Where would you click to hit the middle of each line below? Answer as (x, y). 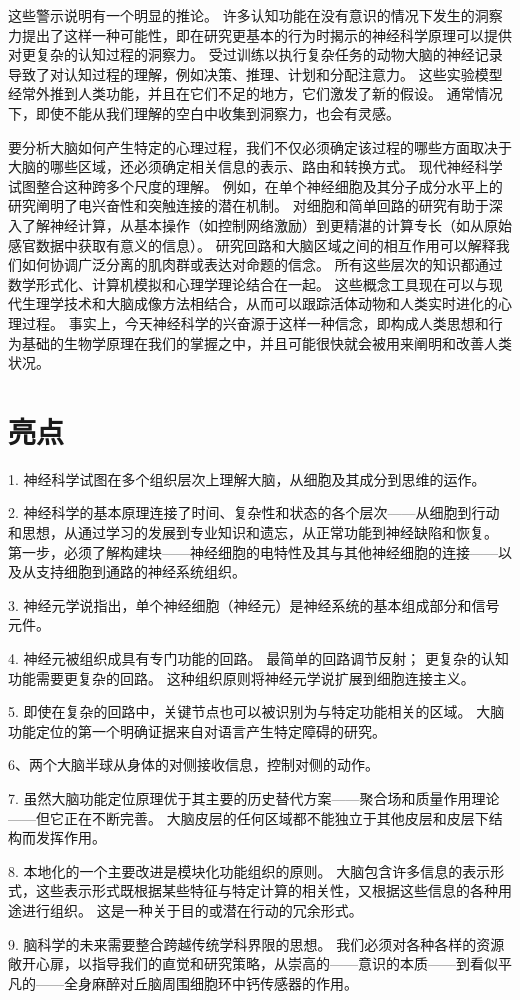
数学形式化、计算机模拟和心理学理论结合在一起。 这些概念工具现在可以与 (248, 283)
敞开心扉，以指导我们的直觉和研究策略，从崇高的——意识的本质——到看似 (253, 963)
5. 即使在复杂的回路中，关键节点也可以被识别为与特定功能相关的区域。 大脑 (256, 711)
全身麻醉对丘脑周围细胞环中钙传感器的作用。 (210, 982)
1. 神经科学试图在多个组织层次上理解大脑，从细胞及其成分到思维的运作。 (247, 478)
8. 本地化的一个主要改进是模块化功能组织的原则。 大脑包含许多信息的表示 (249, 870)
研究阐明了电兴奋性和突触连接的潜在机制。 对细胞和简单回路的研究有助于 (248, 205)
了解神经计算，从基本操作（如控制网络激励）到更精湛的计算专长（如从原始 (266, 224)
